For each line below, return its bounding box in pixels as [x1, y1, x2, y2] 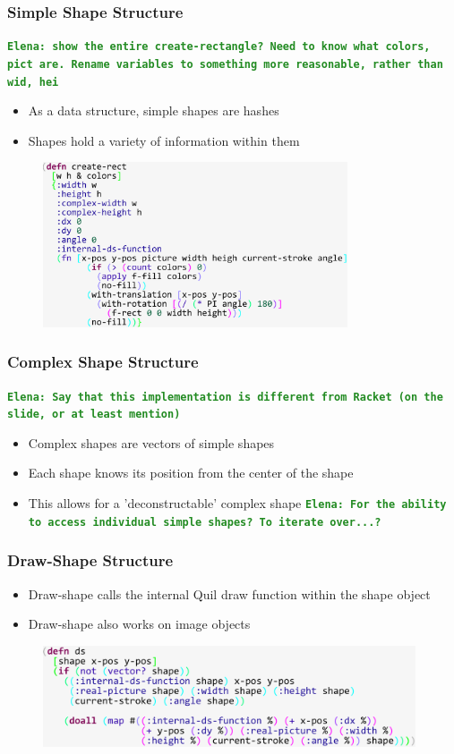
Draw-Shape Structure [7, 549, 174, 572]
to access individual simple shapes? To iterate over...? [28, 515, 381, 529]
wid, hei [7, 75, 59, 89]
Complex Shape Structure [7, 351, 199, 373]
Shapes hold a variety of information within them [28, 131, 300, 149]
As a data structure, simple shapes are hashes [28, 101, 279, 120]
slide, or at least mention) [7, 408, 181, 421]
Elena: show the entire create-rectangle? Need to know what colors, [7, 40, 431, 54]
